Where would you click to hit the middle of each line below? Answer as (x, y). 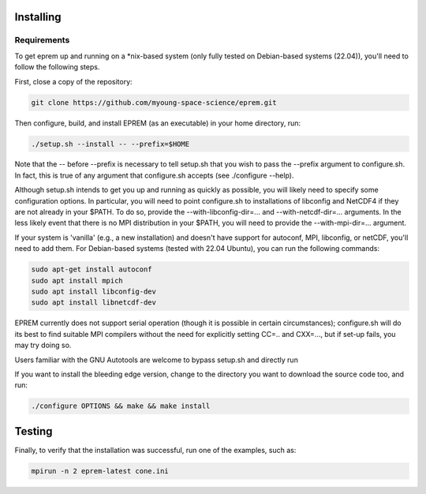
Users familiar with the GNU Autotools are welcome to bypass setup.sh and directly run (157, 360)
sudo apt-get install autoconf (92, 269)
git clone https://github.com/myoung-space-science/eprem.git (154, 102)
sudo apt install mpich (77, 281)
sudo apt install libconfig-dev (94, 291)
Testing (34, 431)
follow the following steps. (57, 67)
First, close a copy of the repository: (74, 81)
